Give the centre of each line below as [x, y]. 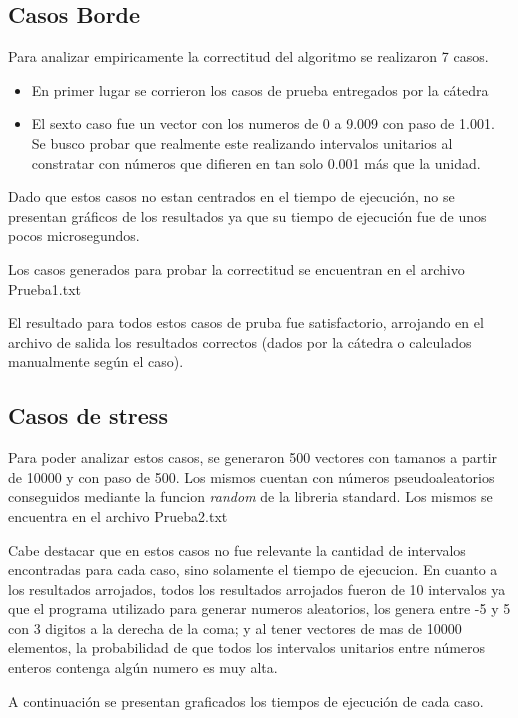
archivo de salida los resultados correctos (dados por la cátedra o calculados [240, 341]
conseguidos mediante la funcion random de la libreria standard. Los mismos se [250, 496]
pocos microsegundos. [74, 235]
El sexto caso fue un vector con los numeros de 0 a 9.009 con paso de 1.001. [263, 123]
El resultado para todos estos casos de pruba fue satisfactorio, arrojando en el [246, 322]
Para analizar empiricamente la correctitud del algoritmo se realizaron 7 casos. [248, 56]
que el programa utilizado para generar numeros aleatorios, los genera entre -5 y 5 [259, 608]
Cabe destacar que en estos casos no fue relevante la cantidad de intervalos [237, 549]
